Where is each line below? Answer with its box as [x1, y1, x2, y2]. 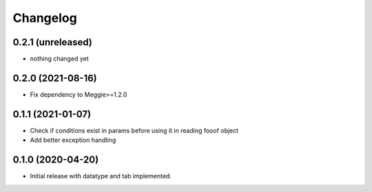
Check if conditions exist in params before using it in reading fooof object [30, 126, 239, 134]
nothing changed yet [30, 55, 89, 63]
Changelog [12, 10, 77, 25]
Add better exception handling [30, 136, 116, 144]
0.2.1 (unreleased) [12, 36, 92, 48]
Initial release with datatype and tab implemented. [30, 172, 172, 180]
